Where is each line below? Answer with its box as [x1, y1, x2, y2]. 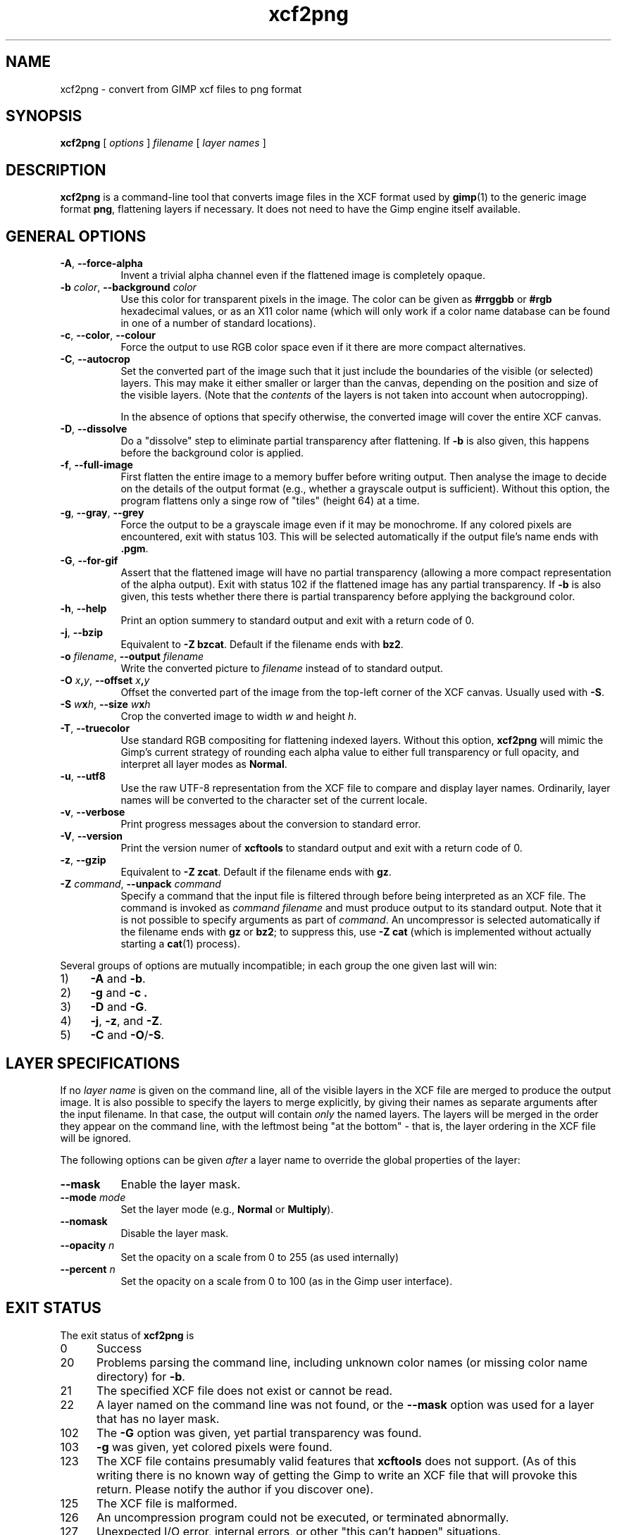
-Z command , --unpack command [60, 878, 221, 890]
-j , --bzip [60, 626, 103, 639]
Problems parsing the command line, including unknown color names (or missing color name [96, 1355, 588, 1369]
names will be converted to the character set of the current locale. [120, 794, 428, 807]
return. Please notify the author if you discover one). [96, 1481, 374, 1496]
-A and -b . [90, 971, 146, 986]
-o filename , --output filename [60, 650, 204, 663]
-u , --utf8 [60, 770, 106, 783]
